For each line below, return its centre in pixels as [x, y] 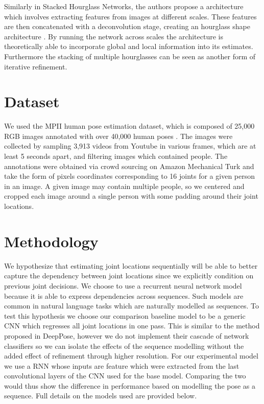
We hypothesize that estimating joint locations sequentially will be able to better [131, 265]
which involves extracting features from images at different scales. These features [130, 16]
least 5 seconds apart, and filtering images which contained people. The [116, 156]
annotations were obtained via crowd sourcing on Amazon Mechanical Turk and [129, 166]
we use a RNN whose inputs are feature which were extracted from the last [122, 365]
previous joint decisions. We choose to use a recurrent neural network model [123, 285]
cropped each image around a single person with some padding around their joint [131, 196]
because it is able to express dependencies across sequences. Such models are [124, 295]
